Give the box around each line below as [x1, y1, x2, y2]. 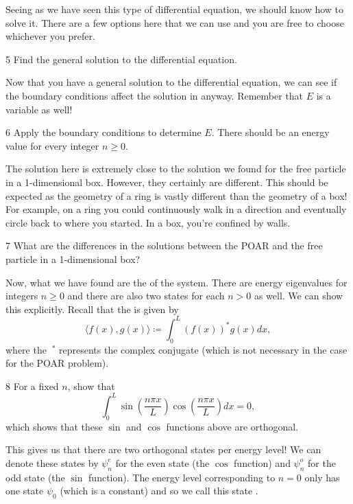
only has [304, 470, 340, 484]
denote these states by [5, 455, 99, 470]
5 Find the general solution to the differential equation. [5, 51, 237, 66]
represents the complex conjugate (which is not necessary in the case [59, 342, 348, 356]
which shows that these [5, 419, 103, 433]
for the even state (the [115, 455, 210, 470]
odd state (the [5, 470, 65, 484]
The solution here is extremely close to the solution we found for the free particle [5, 161, 346, 176]
